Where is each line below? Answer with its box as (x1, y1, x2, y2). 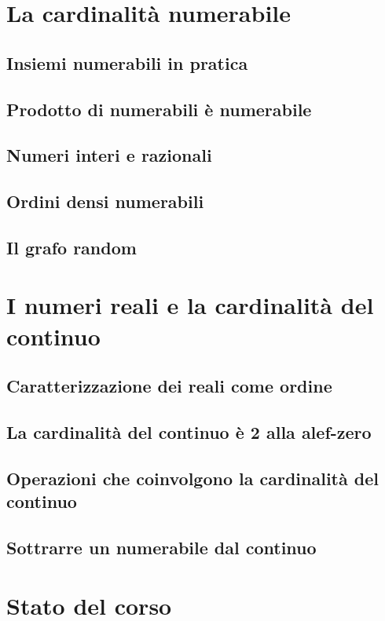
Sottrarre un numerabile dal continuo (6, 535, 317, 559)
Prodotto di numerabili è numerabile (6, 97, 312, 121)
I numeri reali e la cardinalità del (6, 289, 374, 321)
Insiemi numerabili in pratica (6, 50, 248, 75)
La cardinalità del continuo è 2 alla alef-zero (6, 420, 372, 444)
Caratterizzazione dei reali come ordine (6, 374, 332, 398)
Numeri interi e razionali (6, 143, 212, 167)
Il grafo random (6, 235, 137, 259)
